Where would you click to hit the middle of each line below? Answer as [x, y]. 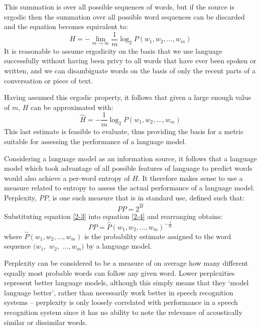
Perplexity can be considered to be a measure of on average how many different [126, 263]
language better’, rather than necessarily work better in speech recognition [119, 292]
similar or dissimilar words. [46, 322]
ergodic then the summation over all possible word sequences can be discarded [124, 16]
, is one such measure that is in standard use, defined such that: [146, 198]
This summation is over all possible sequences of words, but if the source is [119, 7]
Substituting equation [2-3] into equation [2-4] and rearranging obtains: [113, 216]
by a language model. [119, 246]
